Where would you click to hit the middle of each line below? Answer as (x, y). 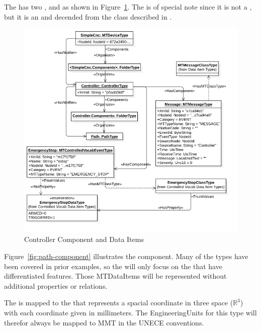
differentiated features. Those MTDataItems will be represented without (115, 276)
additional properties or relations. (56, 285)
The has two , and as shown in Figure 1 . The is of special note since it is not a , (128, 7)
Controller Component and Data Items (84, 239)
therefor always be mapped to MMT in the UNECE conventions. (104, 322)
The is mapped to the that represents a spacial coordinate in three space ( (119, 303)
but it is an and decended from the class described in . (88, 16)
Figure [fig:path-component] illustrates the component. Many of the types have (126, 256)
